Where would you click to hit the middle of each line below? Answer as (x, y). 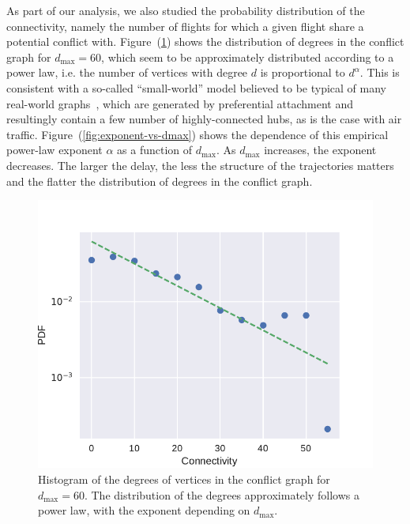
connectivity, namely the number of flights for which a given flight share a (185, 26)
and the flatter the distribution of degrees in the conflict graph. (160, 181)
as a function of (155, 150)
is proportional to (303, 72)
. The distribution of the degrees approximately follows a (222, 494)
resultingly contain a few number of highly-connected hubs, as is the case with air (204, 119)
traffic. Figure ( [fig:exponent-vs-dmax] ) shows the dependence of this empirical (197, 134)
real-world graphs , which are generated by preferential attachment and (180, 103)
